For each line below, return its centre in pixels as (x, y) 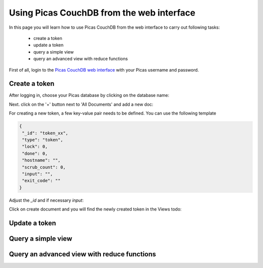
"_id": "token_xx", (45, 133)
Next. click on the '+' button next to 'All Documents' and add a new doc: (81, 104)
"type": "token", (43, 140)
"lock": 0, (35, 147)
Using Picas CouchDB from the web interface (102, 13)
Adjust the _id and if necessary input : (46, 200)
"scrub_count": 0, (44, 167)
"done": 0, (35, 153)
